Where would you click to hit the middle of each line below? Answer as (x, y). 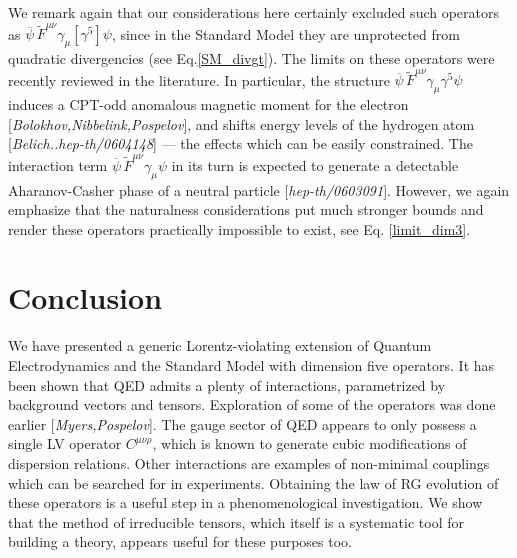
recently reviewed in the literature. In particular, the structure (199, 79)
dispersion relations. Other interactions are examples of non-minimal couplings (249, 462)
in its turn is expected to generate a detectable (315, 164)
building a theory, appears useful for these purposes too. (180, 541)
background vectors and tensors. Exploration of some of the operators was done (252, 404)
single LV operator (65, 443)
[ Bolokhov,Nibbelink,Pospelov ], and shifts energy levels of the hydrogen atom (241, 123)
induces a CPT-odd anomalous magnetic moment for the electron (208, 104)
